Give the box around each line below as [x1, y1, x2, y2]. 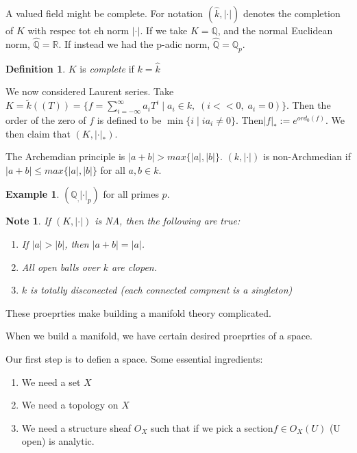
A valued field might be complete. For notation [5, 6, 204, 20]
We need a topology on [21, 398, 119, 412]
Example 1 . [5, 187, 60, 201]
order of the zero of [5, 113, 86, 127]
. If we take [140, 23, 188, 37]
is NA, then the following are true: [95, 213, 241, 228]
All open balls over [21, 259, 100, 274]
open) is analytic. [21, 434, 95, 448]
